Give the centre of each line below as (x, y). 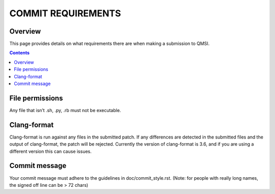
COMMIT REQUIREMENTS (65, 13)
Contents (20, 53)
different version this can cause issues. (50, 151)
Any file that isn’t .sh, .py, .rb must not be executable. (65, 110)
